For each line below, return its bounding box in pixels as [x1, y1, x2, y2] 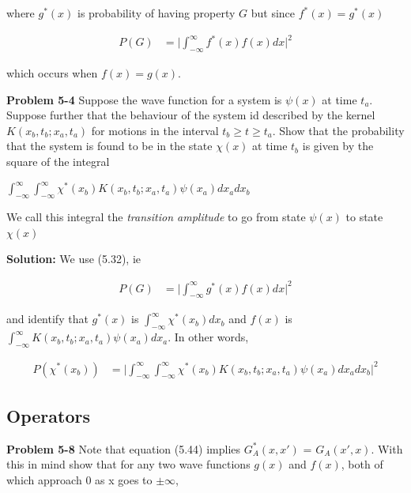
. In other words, [168, 329, 249, 345]
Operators [6, 403, 90, 427]
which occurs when [6, 64, 98, 81]
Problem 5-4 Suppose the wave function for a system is [6, 91, 282, 107]
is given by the [302, 137, 374, 154]
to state [345, 209, 383, 225]
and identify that [6, 310, 89, 327]
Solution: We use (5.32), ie [6, 250, 141, 267]
